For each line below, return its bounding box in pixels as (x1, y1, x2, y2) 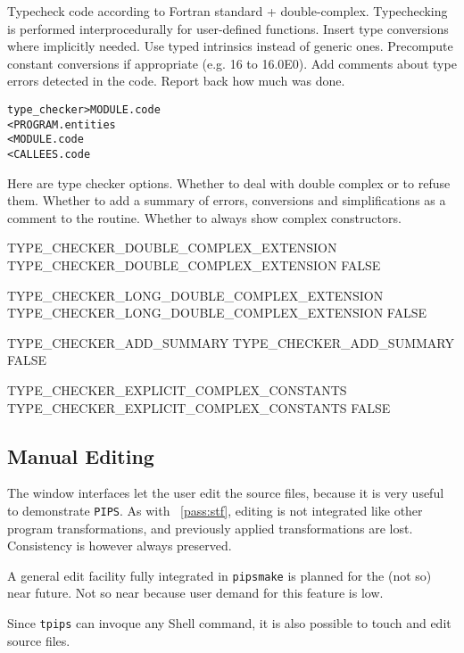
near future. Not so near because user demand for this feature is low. (7, 583, 384, 602)
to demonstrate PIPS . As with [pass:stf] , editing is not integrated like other (7, 500, 423, 519)
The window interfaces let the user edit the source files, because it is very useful (7, 484, 444, 502)
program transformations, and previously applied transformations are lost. (7, 518, 413, 537)
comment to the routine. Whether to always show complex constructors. (7, 208, 402, 227)
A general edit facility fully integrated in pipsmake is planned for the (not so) (7, 566, 432, 584)
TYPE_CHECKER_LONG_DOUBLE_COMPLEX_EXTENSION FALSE (7, 303, 427, 322)
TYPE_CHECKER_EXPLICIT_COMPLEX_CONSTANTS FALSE (7, 398, 391, 417)
